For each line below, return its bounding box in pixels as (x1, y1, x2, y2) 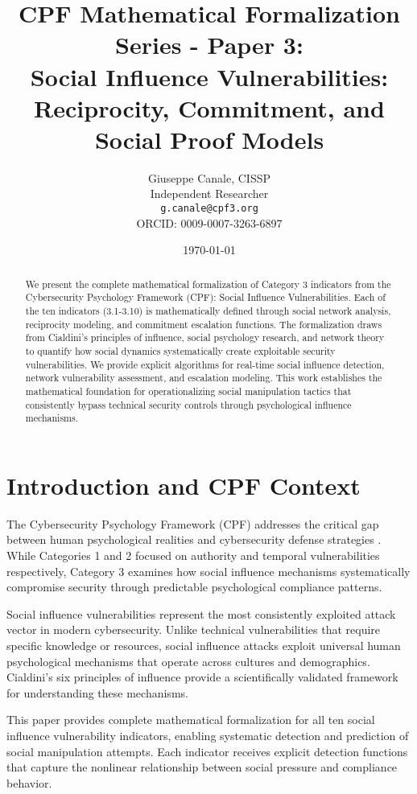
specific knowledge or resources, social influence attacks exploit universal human (6, 637, 401, 654)
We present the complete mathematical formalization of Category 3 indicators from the (25, 277, 391, 290)
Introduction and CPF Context (6, 468, 361, 501)
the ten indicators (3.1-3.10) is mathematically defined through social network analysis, (25, 304, 391, 318)
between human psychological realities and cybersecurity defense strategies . (6, 531, 382, 548)
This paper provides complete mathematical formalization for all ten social (6, 711, 375, 728)
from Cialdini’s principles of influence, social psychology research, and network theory (25, 331, 385, 344)
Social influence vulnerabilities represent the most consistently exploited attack (6, 605, 396, 622)
